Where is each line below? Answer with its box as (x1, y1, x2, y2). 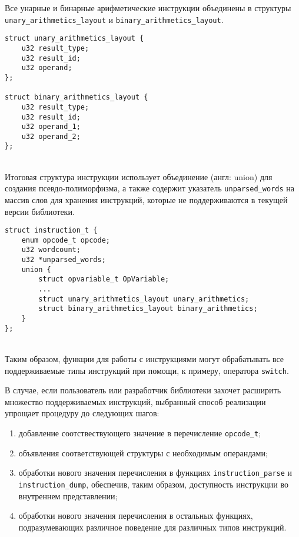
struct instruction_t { (5, 226, 98, 235)
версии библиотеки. (5, 205, 75, 217)
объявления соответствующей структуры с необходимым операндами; (18, 446, 268, 459)
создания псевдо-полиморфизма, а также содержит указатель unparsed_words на (5, 182, 294, 194)
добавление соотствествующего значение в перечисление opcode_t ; (18, 427, 261, 439)
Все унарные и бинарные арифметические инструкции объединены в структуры (5, 2, 291, 14)
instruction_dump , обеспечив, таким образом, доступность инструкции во (18, 478, 289, 490)
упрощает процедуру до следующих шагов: (5, 407, 160, 419)
